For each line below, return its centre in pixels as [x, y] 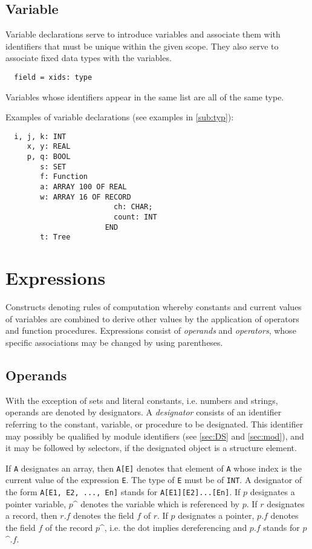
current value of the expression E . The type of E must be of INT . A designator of [154, 480]
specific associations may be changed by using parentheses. [114, 342]
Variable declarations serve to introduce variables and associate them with [143, 34]
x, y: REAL [49, 147]
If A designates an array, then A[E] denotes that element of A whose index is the [154, 468]
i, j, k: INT [40, 136]
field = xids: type [53, 77]
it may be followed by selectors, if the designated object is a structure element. [151, 448]
